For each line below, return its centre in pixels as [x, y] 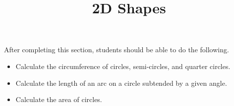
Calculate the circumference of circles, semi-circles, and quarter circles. [123, 66]
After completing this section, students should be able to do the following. [117, 50]
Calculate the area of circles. [59, 99]
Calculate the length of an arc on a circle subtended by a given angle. [121, 83]
